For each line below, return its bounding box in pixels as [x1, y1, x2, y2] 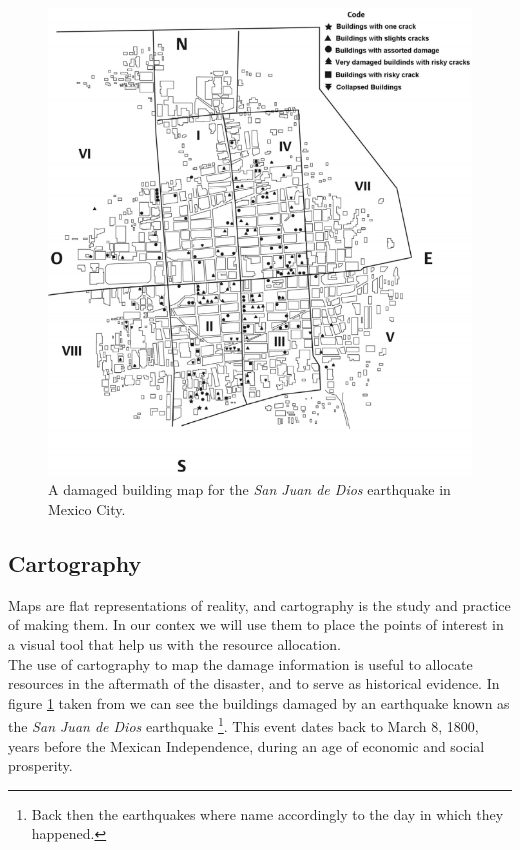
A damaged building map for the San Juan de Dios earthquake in [48, 479, 451, 500]
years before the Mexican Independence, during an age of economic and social [8, 735, 485, 756]
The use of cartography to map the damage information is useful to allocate [8, 653, 473, 674]
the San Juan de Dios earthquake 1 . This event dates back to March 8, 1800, [8, 713, 479, 737]
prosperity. [8, 755, 73, 776]
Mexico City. [48, 499, 126, 519]
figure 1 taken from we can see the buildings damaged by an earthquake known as [8, 692, 510, 713]
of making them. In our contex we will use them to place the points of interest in [8, 614, 504, 635]
